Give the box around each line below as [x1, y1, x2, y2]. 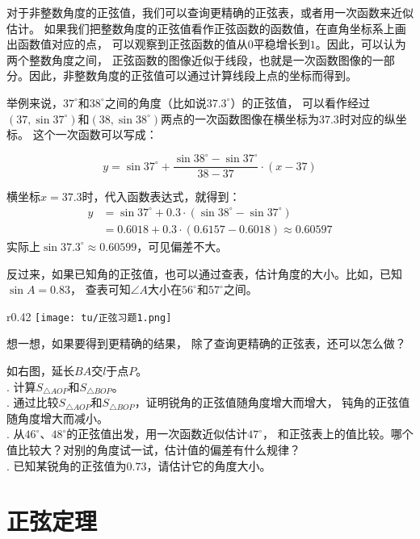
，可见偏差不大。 [136, 237, 228, 254]
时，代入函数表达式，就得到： [82, 188, 241, 205]
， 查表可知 [70, 281, 131, 298]
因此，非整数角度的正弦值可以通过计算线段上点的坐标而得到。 [28, 67, 357, 84]
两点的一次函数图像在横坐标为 [160, 110, 319, 127]
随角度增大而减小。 [6, 409, 108, 426]
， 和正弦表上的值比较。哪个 [262, 425, 414, 442]
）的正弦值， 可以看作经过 [230, 94, 371, 111]
